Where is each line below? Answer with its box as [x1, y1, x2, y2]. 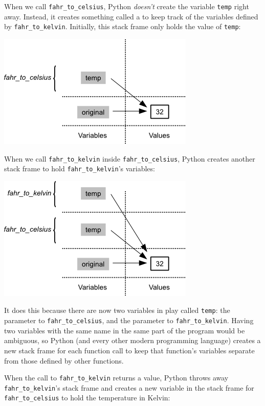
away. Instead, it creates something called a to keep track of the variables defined [4, 11, 258, 21]
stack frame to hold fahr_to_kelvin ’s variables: [4, 163, 155, 174]
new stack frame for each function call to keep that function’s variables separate [4, 345, 255, 355]
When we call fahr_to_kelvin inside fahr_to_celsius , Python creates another [4, 153, 255, 164]
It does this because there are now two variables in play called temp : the [4, 305, 230, 315]
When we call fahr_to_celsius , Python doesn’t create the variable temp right [4, 1, 249, 11]
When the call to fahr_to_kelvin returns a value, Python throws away [4, 372, 229, 383]
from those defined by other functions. [4, 355, 124, 366]
